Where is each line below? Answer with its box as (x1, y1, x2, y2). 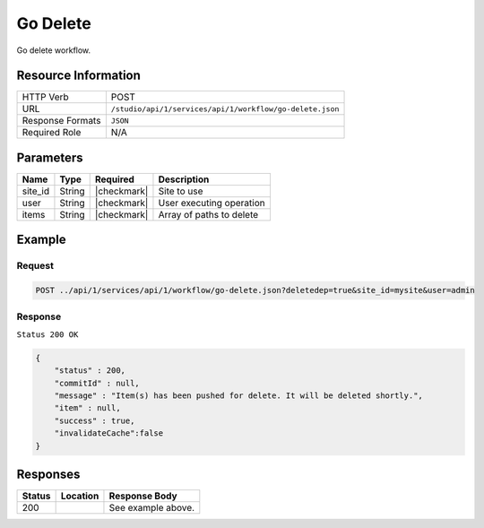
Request (16, 260, 54, 273)
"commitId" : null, (54, 377, 141, 388)
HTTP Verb (22, 91, 69, 103)
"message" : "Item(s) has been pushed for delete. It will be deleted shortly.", (54, 391, 423, 401)
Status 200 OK (16, 329, 79, 340)
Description (158, 173, 210, 186)
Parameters (16, 150, 83, 165)
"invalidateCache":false (54, 428, 164, 438)
